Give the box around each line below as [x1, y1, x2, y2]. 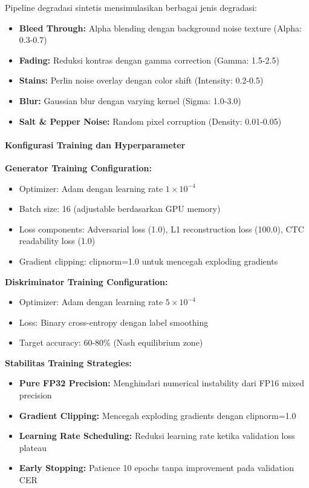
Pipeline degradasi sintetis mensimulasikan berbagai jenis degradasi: [5, 1, 257, 13]
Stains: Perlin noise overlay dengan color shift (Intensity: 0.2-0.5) [19, 74, 264, 87]
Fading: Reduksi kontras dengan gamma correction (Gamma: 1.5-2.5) [19, 53, 279, 66]
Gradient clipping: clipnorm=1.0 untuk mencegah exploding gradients [19, 254, 278, 267]
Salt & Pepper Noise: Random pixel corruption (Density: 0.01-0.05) [19, 114, 282, 127]
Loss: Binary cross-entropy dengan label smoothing [19, 315, 209, 328]
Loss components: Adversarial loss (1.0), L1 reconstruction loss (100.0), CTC [19, 222, 304, 235]
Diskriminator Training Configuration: [5, 275, 168, 288]
